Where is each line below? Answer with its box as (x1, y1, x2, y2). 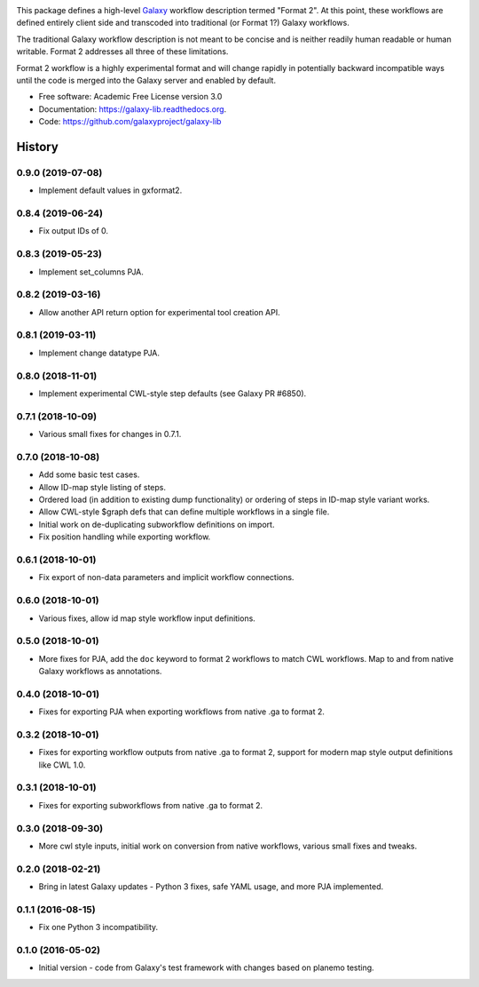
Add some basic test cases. (38, 469, 140, 480)
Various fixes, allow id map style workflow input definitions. (38, 613, 256, 624)
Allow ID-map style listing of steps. (38, 482, 167, 492)
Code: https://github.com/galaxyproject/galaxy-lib (38, 116, 222, 127)
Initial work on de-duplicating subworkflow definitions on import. (38, 519, 275, 529)
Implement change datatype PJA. (38, 347, 160, 358)
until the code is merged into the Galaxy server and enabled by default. (16, 75, 277, 85)
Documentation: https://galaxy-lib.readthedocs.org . (38, 103, 227, 115)
